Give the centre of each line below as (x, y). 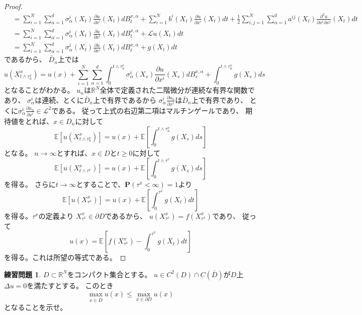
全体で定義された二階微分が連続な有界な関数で (177, 90)
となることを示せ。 (36, 307)
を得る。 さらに (30, 184)
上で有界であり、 (219, 100)
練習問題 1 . (23, 274)
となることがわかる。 (39, 90)
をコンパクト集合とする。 (109, 274)
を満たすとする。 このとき (70, 285)
